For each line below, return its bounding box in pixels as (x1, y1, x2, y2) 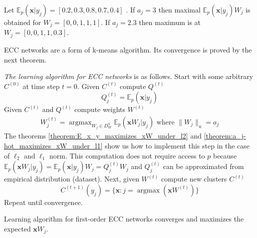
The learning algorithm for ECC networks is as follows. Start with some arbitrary (4, 71, 254, 81)
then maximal (158, 4, 201, 14)
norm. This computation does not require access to (49, 150, 205, 160)
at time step (22, 80, 60, 91)
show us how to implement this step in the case (104, 140, 250, 150)
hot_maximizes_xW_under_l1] (4, 140, 103, 150)
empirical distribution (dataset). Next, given (4, 173, 139, 184)
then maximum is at (139, 17, 201, 27)
